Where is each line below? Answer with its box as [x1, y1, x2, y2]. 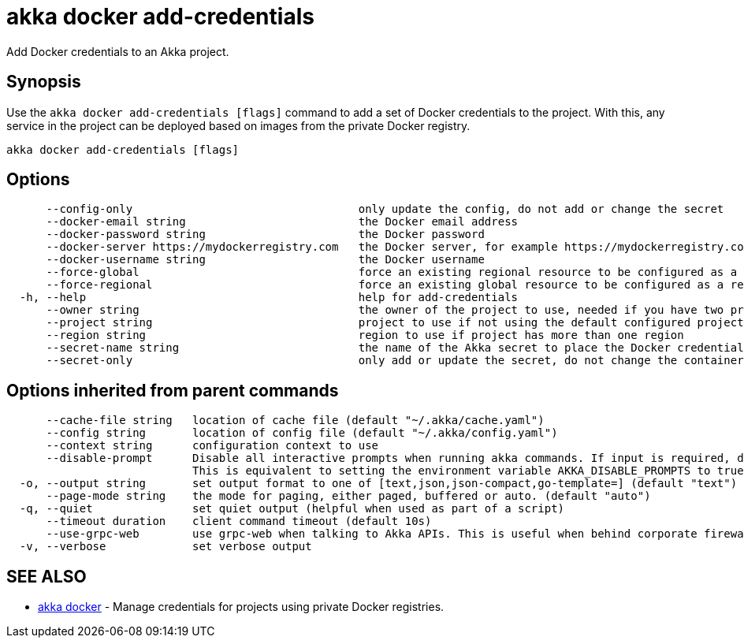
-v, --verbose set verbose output [19, 540, 312, 553]
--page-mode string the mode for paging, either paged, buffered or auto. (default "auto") [46, 490, 651, 503]
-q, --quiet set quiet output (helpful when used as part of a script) [19, 502, 565, 516]
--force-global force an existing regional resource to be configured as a [46, 266, 738, 279]
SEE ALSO [6, 566, 87, 586]
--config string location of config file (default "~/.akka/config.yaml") [46, 426, 558, 440]
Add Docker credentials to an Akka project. [6, 44, 229, 58]
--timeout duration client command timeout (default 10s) [46, 515, 432, 528]
